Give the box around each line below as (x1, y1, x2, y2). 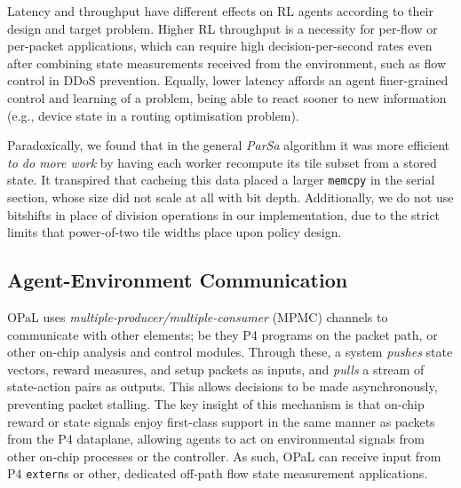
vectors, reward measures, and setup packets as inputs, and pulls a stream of (7, 359, 425, 378)
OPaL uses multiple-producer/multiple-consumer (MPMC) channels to (7, 307, 388, 326)
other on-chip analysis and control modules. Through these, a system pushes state (7, 342, 453, 361)
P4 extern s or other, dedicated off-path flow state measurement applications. (7, 464, 428, 483)
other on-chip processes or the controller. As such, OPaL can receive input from (7, 446, 441, 465)
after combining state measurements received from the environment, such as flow (7, 53, 447, 72)
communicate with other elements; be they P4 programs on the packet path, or (7, 325, 438, 343)
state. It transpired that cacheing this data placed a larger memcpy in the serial (7, 170, 435, 189)
